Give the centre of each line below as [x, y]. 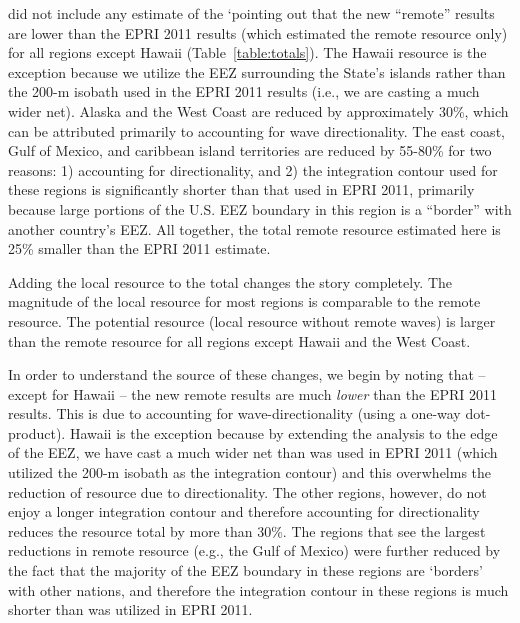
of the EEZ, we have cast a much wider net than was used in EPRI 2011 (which [253, 452]
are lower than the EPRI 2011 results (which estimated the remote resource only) [258, 32]
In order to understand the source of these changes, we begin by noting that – [247, 374]
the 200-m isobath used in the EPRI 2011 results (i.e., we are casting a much [244, 91]
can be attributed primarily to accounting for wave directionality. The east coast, [256, 130]
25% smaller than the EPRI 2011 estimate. [139, 248]
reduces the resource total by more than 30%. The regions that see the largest [247, 530]
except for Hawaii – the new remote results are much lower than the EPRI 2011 [253, 393]
